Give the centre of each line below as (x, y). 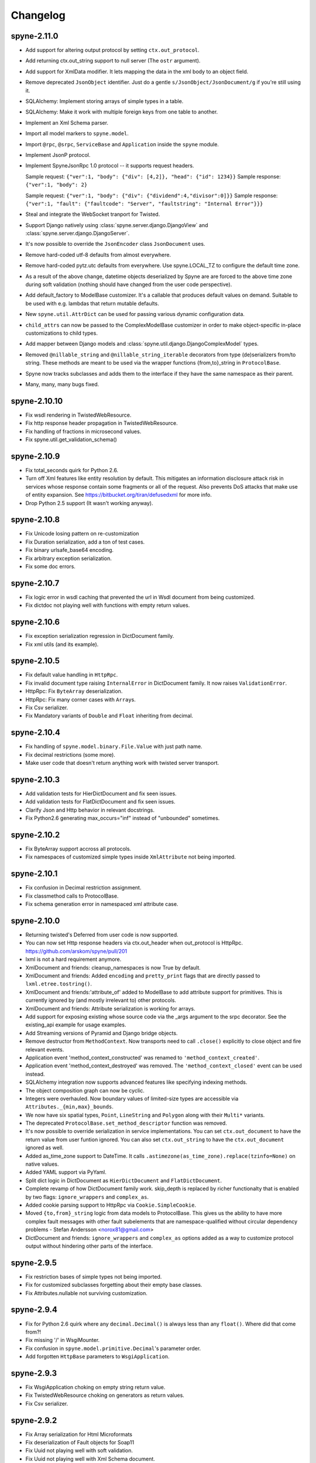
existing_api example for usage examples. (76, 1025)
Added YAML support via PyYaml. (66, 1172)
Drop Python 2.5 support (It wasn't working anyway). (89, 503)
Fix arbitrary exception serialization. (69, 558)
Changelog (38, 15)
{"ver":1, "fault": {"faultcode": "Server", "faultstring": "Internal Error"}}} (144, 204)
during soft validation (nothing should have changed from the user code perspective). (129, 284)
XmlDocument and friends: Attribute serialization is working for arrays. (110, 1008)
